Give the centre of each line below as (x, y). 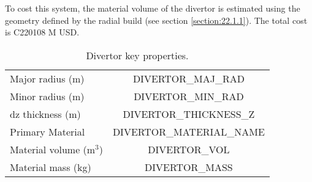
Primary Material (48, 131)
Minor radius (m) (47, 96)
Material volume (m (53, 149)
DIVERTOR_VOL (189, 149)
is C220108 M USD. (42, 32)
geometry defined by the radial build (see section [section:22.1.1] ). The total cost (156, 20)
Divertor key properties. (137, 55)
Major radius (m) (47, 78)
